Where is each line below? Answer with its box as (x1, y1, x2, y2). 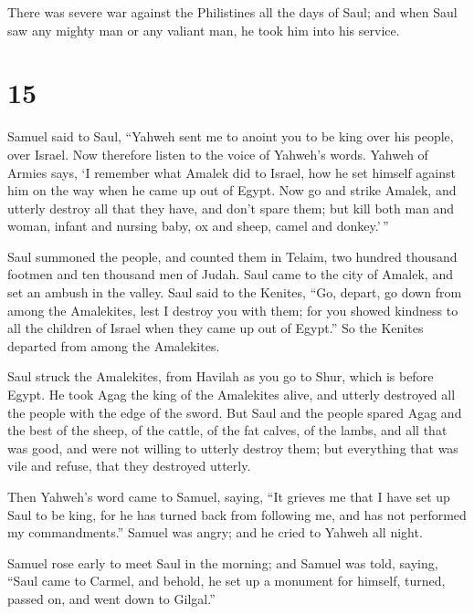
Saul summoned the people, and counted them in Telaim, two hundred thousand (7, 246, 458, 265)
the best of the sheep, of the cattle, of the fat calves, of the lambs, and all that (7, 421, 448, 440)
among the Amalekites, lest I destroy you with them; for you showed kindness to (7, 300, 458, 319)
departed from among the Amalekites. (7, 336, 220, 355)
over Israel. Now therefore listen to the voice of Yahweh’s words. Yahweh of (7, 144, 428, 163)
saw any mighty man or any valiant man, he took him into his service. (7, 20, 400, 39)
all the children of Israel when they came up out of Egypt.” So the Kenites (7, 318, 424, 338)
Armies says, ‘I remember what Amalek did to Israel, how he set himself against (7, 162, 457, 182)
